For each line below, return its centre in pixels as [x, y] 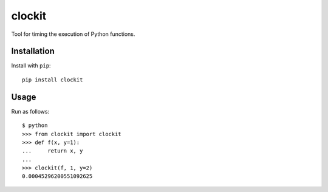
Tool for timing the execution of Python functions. [73, 34]
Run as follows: [30, 111]
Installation [33, 51]
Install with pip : [31, 66]
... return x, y [53, 151]
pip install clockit [53, 80]
